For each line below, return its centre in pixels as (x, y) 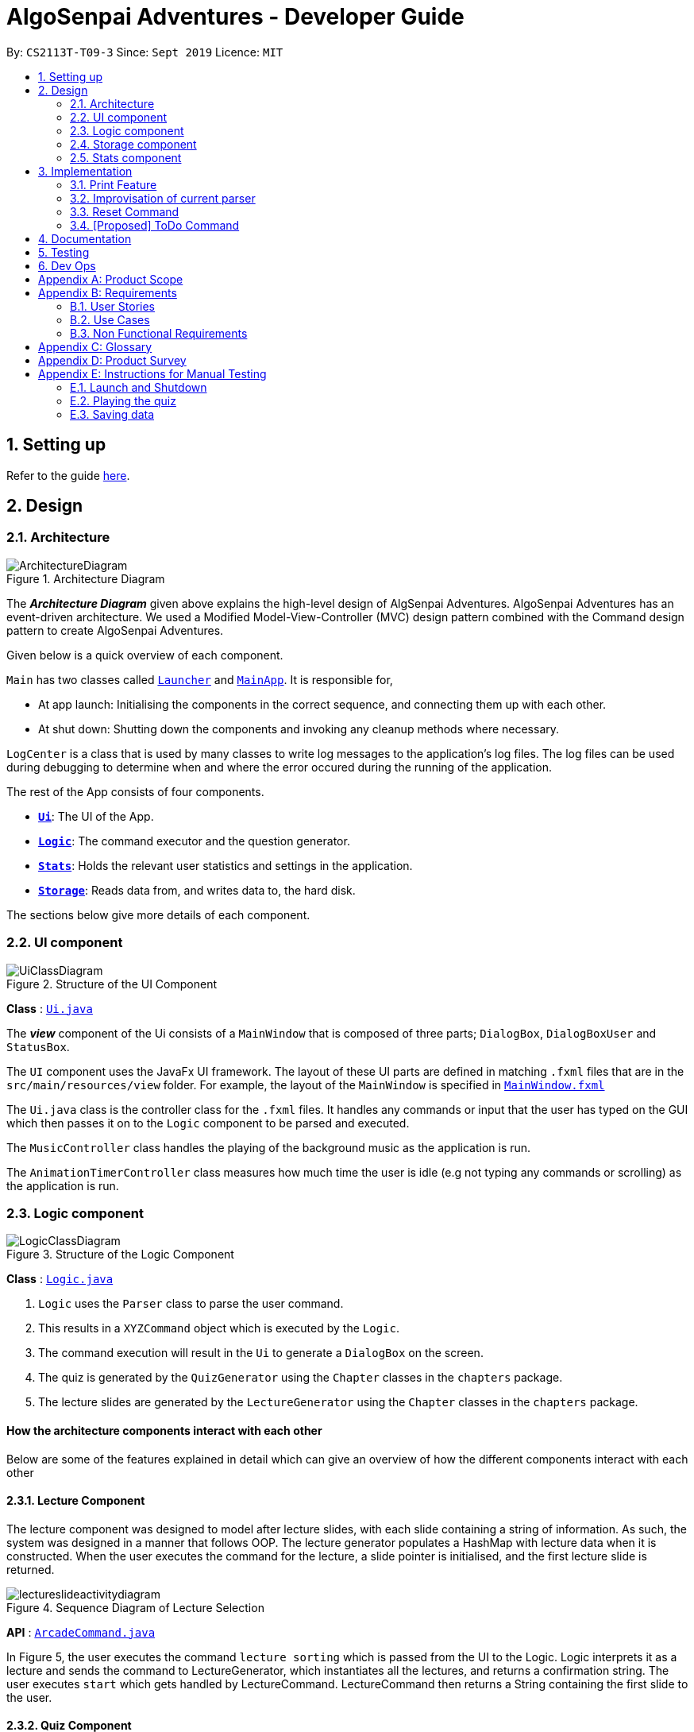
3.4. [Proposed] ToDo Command (155, 225)
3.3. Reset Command (125, 211)
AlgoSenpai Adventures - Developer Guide (235, 17)
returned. (31, 1569)
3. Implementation (85, 171)
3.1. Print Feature (114, 184)
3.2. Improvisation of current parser (163, 198)
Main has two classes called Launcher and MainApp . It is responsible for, (200, 679)
